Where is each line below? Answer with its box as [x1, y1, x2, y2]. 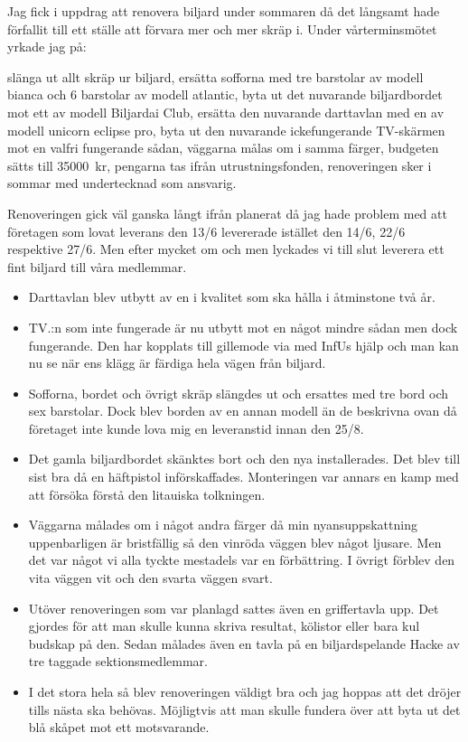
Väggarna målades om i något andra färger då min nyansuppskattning [28, 515, 417, 534]
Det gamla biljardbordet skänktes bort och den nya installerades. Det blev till [28, 449, 461, 468]
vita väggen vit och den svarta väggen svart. [28, 568, 273, 587]
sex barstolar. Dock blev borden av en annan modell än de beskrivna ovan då [28, 401, 457, 420]
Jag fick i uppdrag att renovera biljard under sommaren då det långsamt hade [7, 2, 440, 20]
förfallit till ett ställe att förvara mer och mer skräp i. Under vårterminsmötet [7, 19, 437, 38]
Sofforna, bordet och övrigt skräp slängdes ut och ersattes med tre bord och [28, 383, 449, 402]
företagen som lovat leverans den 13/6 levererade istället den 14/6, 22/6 [7, 221, 406, 240]
